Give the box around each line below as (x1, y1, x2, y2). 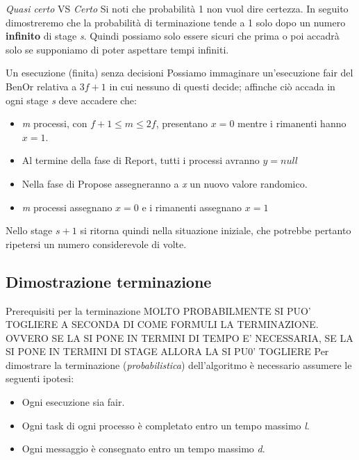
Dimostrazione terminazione (6, 270, 212, 292)
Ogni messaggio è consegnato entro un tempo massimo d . (22, 441, 265, 456)
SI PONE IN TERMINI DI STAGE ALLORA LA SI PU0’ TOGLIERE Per (6, 344, 329, 359)
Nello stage (6, 223, 53, 238)
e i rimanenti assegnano (142, 199, 242, 214)
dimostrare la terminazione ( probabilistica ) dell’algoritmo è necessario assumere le (6, 357, 352, 372)
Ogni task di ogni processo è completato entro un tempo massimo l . (22, 418, 310, 432)
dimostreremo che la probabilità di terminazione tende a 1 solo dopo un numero (6, 15, 346, 29)
